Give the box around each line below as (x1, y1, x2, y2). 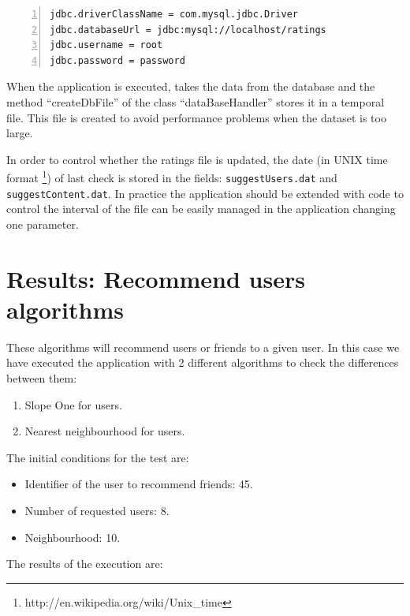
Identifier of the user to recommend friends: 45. (24, 476, 253, 492)
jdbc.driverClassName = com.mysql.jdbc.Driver (50, 9, 298, 20)
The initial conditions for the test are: (6, 449, 189, 465)
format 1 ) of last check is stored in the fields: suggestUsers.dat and (6, 167, 337, 185)
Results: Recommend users (6, 262, 305, 294)
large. (6, 125, 33, 141)
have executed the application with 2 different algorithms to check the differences (6, 354, 399, 371)
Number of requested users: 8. (24, 502, 170, 518)
